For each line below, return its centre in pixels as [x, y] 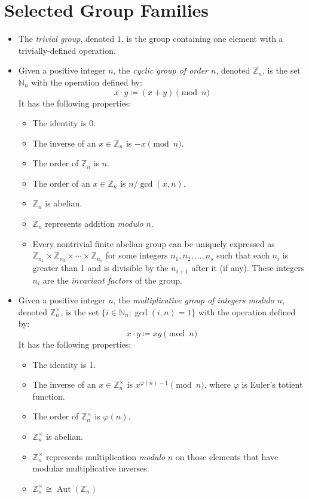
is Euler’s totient [272, 384]
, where [218, 384]
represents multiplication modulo [106, 456]
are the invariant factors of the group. [112, 280]
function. [49, 396]
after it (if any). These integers [248, 268]
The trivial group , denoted [66, 39]
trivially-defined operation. [67, 50]
